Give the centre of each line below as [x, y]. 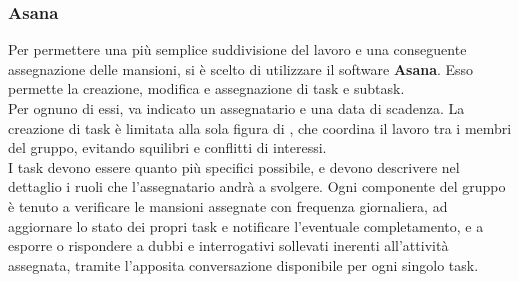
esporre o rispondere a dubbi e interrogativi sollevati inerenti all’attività [228, 245]
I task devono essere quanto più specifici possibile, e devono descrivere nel [234, 166]
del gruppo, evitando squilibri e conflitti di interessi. [167, 147]
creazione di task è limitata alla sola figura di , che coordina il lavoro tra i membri [260, 127]
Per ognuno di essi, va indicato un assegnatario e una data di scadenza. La [236, 108]
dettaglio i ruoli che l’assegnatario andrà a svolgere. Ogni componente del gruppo [257, 186]
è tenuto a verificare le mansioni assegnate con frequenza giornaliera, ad [228, 205]
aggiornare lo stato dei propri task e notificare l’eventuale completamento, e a [246, 225]
